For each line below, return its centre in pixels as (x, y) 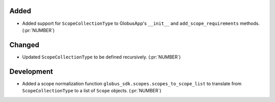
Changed (24, 45)
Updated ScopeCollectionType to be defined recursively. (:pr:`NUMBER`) (101, 57)
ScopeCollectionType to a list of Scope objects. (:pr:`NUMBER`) (92, 91)
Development (31, 71)
